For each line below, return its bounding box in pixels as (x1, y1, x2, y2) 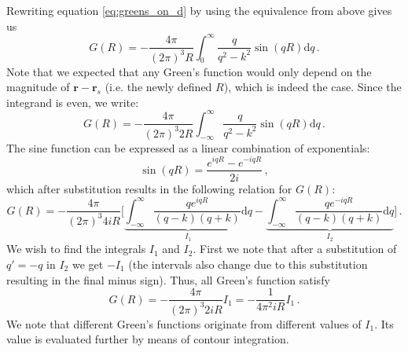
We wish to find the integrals (6, 240, 146, 257)
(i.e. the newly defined (105, 79, 212, 95)
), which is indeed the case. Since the (223, 79, 402, 95)
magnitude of (6, 79, 70, 95)
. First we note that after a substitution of (193, 240, 397, 257)
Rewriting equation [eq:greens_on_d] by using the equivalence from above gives (6, 2, 392, 18)
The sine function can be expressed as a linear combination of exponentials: (6, 139, 370, 156)
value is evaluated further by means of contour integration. (6, 331, 289, 347)
